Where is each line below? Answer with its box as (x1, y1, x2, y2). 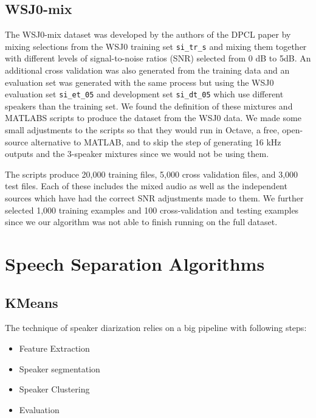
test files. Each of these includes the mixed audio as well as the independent (5, 179, 287, 192)
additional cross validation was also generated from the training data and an (5, 64, 290, 77)
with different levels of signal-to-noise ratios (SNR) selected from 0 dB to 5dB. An (5, 52, 311, 64)
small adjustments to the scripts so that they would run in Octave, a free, (5, 124, 280, 136)
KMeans (5, 293, 58, 312)
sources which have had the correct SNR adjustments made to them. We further (5, 192, 304, 204)
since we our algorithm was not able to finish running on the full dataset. (5, 215, 278, 228)
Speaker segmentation (19, 362, 100, 375)
